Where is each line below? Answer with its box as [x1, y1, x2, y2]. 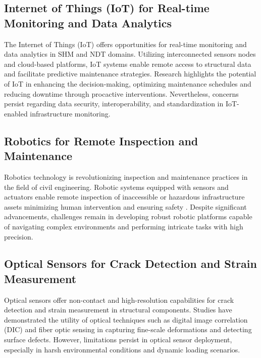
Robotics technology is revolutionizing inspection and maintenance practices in [4, 171, 248, 182]
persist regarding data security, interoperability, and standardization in [4, 98, 224, 109]
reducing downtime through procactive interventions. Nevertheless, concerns [4, 88, 239, 99]
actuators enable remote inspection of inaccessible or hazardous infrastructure [4, 191, 245, 202]
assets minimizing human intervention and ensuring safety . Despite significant [4, 201, 247, 212]
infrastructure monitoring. [30, 108, 111, 118]
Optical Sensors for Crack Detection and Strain [4, 256, 257, 271]
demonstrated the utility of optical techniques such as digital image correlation [4, 314, 248, 325]
